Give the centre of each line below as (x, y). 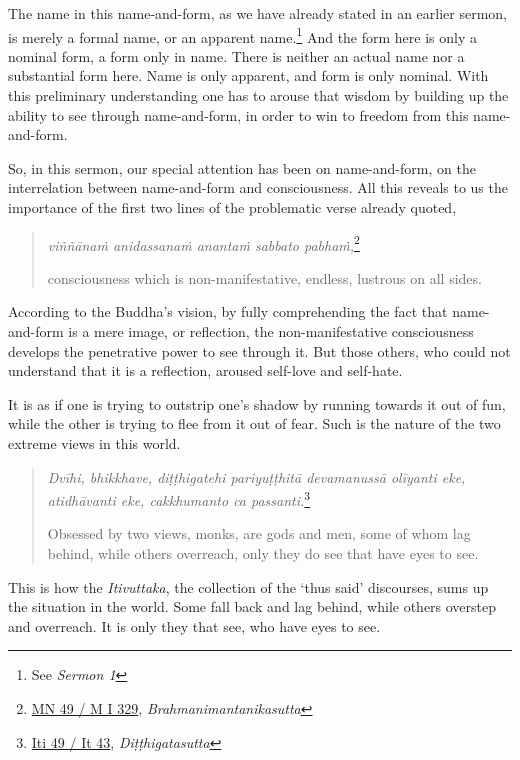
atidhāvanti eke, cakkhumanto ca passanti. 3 (179, 498)
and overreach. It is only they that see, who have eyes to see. (194, 625)
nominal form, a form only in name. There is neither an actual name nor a (236, 55)
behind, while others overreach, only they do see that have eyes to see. (263, 553)
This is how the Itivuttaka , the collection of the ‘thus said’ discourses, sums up (248, 586)
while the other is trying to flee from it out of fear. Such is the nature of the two (254, 423)
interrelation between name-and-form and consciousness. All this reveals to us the (258, 187)
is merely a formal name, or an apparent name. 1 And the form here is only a (242, 35)
